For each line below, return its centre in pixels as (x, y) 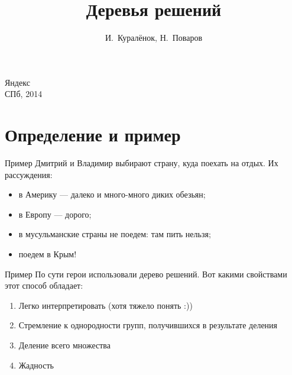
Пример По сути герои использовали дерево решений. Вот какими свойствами (146, 274)
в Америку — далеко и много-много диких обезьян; (112, 194)
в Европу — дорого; (55, 214)
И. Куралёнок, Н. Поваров (154, 38)
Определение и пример (93, 135)
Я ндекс (17, 82)
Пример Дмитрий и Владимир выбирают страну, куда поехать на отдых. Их (142, 163)
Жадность (36, 365)
